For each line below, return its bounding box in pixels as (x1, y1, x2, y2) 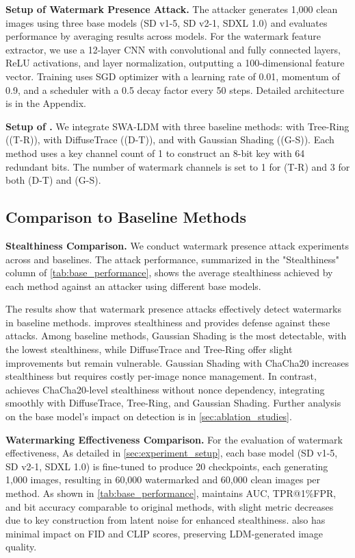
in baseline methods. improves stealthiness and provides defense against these (5, 315, 330, 329)
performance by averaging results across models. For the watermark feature (5, 29, 321, 43)
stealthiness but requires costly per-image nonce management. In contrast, (5, 369, 317, 383)
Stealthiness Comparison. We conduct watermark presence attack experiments (5, 238, 349, 252)
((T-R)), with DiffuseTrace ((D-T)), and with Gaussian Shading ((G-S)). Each (5, 132, 334, 147)
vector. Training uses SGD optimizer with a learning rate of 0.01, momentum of (5, 69, 340, 83)
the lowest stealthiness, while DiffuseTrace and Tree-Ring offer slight (5, 342, 293, 356)
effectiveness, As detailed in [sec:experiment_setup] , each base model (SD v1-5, (5, 446, 338, 460)
